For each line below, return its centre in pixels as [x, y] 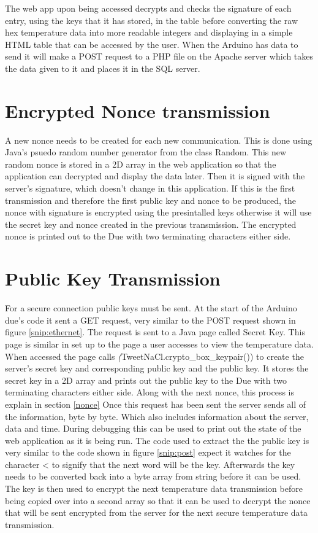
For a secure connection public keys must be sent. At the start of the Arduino [151, 308]
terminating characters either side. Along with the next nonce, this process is [150, 392]
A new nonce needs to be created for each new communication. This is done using [159, 140]
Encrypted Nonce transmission [138, 110]
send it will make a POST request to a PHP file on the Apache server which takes [159, 56]
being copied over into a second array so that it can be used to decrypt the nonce [158, 500]
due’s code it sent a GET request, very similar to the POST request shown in [150, 320]
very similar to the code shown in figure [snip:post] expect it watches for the [148, 452]
